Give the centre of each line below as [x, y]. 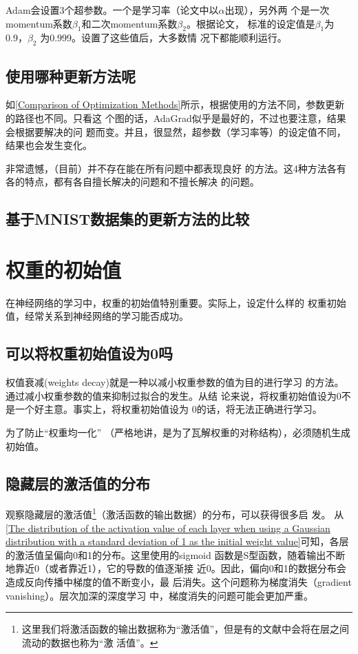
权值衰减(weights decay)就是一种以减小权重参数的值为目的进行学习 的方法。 [175, 382]
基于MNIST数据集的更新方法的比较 [128, 219]
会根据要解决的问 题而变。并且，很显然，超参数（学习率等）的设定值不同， [176, 131]
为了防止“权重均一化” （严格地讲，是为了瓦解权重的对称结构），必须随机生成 [178, 432]
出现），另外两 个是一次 [277, 10]
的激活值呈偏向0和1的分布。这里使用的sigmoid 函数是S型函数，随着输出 [166, 554]
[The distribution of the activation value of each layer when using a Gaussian [168, 528]
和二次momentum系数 [129, 23]
